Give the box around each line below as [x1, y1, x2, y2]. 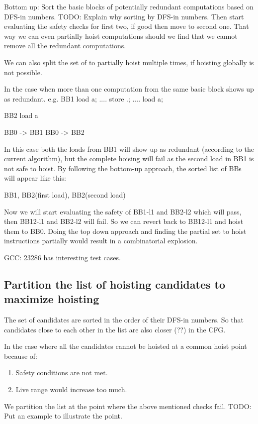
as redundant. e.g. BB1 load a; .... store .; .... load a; [4, 93, 163, 104]
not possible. [4, 67, 42, 77]
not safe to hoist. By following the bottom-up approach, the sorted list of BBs [4, 163, 242, 173]
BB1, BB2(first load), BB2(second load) [4, 189, 126, 200]
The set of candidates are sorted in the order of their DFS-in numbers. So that [4, 315, 244, 325]
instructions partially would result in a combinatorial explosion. [4, 235, 198, 246]
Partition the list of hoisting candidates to [4, 276, 226, 292]
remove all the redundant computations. [4, 40, 126, 51]
